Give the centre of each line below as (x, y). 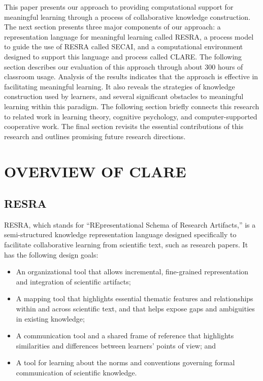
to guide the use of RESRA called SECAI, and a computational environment (124, 46)
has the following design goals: (51, 254)
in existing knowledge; (50, 318)
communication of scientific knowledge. (76, 373)
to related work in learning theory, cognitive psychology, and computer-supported (131, 116)
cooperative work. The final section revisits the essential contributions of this (124, 126)
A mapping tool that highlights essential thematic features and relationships (135, 298)
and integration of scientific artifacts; (73, 281)
